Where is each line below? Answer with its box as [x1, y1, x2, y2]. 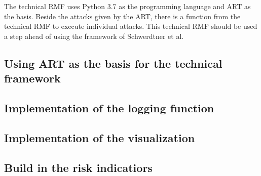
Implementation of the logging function [4, 100, 214, 115]
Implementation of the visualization [4, 129, 195, 145]
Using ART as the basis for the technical [4, 55, 222, 71]
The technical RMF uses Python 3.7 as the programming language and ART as [4, 1, 251, 11]
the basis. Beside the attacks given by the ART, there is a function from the [4, 11, 241, 21]
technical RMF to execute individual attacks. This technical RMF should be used [4, 21, 257, 31]
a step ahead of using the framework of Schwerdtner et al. [4, 30, 184, 41]
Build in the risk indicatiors [4, 159, 153, 175]
